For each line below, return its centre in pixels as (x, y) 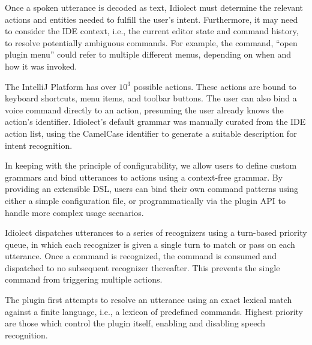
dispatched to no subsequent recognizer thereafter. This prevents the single (142, 267)
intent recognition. (39, 145)
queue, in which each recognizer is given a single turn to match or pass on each (150, 244)
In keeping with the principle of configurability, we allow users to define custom (151, 165)
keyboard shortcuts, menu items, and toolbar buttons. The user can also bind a (151, 98)
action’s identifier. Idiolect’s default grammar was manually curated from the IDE (155, 121)
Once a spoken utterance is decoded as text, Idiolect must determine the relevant (154, 7)
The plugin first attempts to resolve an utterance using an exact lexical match (148, 300)
